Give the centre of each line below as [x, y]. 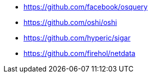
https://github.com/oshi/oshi [70, 22]
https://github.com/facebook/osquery [86, 7]
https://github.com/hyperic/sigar [77, 38]
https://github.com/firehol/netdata [79, 53]
